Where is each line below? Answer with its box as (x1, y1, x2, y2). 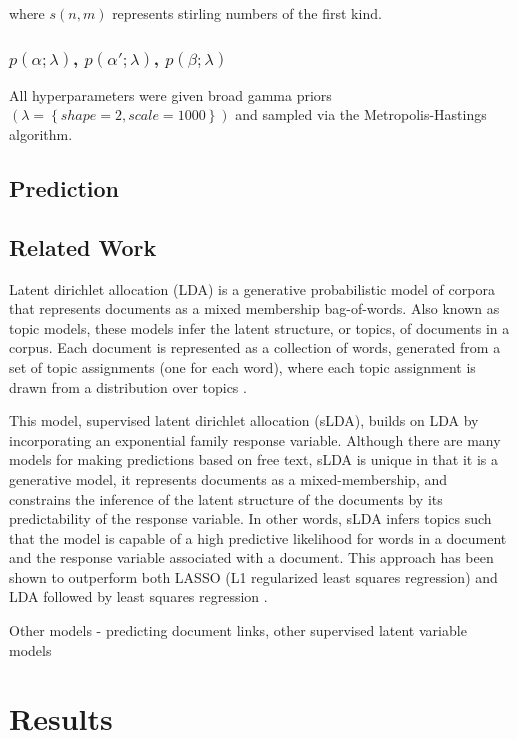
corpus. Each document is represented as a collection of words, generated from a (9, 337, 501, 358)
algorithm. (9, 124, 73, 144)
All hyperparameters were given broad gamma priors (9, 84, 332, 105)
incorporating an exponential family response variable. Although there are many (9, 429, 501, 450)
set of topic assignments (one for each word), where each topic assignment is (9, 356, 476, 377)
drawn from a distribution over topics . (9, 376, 247, 397)
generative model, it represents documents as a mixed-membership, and (9, 468, 448, 489)
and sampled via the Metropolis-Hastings (235, 104, 487, 125)
